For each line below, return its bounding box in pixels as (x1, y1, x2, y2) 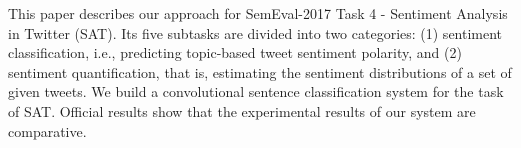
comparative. (8, 120, 87, 141)
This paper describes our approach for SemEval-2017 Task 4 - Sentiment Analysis (8, 3, 508, 23)
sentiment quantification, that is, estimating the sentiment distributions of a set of (8, 61, 512, 82)
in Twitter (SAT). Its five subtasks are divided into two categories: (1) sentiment (8, 22, 503, 43)
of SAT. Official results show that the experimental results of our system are (8, 100, 476, 121)
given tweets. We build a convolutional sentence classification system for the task (8, 81, 504, 102)
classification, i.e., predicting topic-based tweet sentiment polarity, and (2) (8, 42, 462, 63)
